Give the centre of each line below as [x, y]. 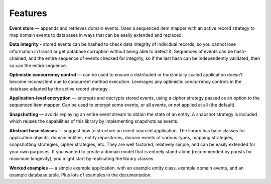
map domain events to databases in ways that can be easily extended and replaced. [96, 35]
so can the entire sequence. [38, 65]
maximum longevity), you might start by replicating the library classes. [82, 159]
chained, [18, 58]
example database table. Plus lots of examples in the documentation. [81, 175]
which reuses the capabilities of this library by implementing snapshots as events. [94, 121]
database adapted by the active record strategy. [59, 88]
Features [28, 13]
